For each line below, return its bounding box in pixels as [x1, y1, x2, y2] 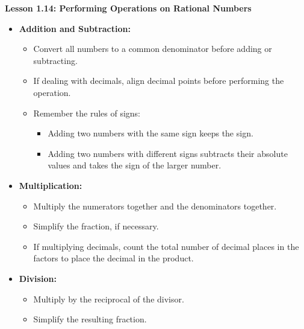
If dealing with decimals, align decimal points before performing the [33, 74, 284, 87]
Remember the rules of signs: [33, 106, 141, 119]
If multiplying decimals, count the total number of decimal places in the [33, 240, 299, 252]
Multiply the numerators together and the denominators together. [33, 199, 277, 212]
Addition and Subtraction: [19, 22, 131, 34]
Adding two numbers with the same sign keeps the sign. [48, 127, 253, 139]
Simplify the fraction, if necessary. [33, 220, 159, 232]
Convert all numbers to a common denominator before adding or [33, 42, 272, 55]
